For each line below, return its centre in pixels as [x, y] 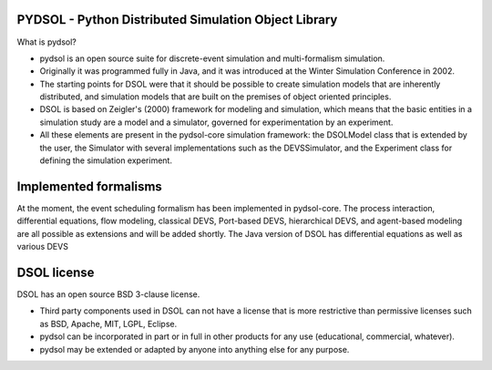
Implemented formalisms [90, 186]
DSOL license [56, 272]
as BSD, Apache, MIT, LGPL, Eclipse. [108, 324]
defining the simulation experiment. [106, 160]
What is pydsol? [46, 42]
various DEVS [42, 247]
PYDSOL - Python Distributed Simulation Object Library [177, 20]
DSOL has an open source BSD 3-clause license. [108, 294]
